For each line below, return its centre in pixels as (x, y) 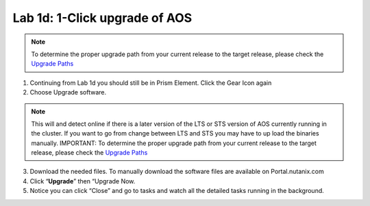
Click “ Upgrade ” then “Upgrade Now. (83, 181)
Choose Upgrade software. (68, 92)
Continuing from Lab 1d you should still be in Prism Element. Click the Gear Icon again (151, 83)
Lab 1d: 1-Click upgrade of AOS (102, 18)
